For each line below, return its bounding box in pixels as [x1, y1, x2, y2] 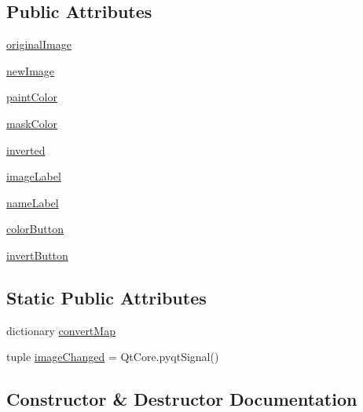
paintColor [6, 89, 58, 105]
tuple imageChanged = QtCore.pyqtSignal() [6, 348, 219, 365]
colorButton [6, 221, 64, 237]
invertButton [6, 246, 68, 263]
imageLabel [6, 168, 61, 184]
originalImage [6, 36, 71, 53]
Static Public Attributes [6, 285, 207, 309]
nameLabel [6, 194, 59, 210]
